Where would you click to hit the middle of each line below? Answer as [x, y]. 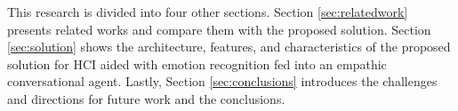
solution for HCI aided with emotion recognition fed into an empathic [197, 63]
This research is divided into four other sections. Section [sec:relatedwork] [208, 12]
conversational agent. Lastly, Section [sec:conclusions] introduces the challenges [222, 81]
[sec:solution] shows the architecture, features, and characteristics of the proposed [229, 47]
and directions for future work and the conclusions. [146, 98]
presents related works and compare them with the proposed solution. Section [219, 29]
